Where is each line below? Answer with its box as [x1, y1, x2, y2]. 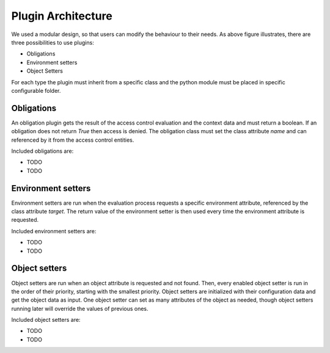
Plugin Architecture [11, 9, 112, 23]
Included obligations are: [11, 147, 74, 155]
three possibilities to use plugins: [11, 38, 94, 46]
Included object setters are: [11, 316, 81, 324]
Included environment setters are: [11, 227, 97, 235]
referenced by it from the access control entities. [11, 136, 134, 144]
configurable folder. [11, 87, 61, 94]
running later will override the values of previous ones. [11, 305, 149, 312]
